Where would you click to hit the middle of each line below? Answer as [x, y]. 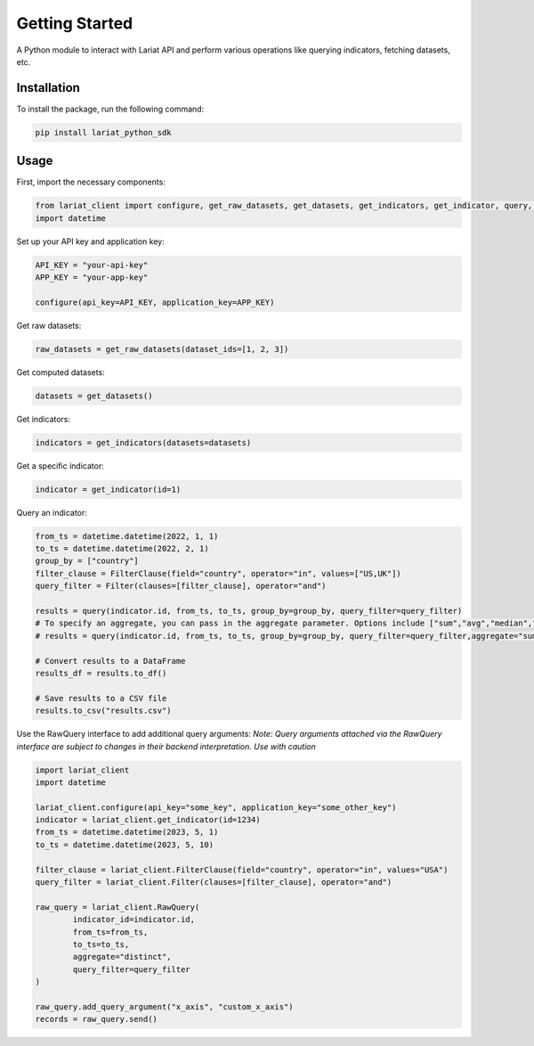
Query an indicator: [52, 512]
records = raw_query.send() [96, 1019]
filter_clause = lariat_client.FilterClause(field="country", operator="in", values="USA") [242, 870]
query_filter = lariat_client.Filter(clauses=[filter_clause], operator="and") [214, 883]
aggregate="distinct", [122, 957]
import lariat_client [82, 770]
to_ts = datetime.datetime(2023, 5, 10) [124, 845]
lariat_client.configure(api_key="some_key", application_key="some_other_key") [216, 807]
